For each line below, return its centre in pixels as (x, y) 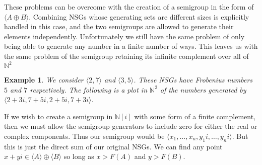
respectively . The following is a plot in (89, 89)
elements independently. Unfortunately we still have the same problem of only (124, 36)
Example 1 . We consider (44, 80)
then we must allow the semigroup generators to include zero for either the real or (131, 126)
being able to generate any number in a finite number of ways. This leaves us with (131, 46)
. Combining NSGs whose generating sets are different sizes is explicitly (139, 16)
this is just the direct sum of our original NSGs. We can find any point (113, 146)
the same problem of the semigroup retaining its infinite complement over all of (126, 56)
